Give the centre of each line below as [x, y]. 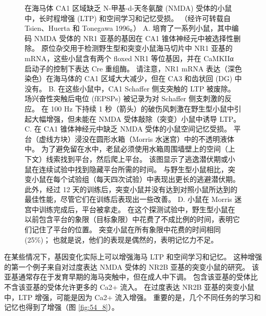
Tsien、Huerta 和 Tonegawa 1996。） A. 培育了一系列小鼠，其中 [128, 28]
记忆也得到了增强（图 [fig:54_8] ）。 [62, 307]
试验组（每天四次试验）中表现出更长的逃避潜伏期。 [154, 179]
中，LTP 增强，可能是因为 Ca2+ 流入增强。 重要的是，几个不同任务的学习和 [132, 297]
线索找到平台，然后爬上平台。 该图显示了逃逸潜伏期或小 [140, 159]
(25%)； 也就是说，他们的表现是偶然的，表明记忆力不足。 [121, 239]
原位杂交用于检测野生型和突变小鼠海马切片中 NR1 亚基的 [137, 48]
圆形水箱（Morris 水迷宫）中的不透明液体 [165, 138]
